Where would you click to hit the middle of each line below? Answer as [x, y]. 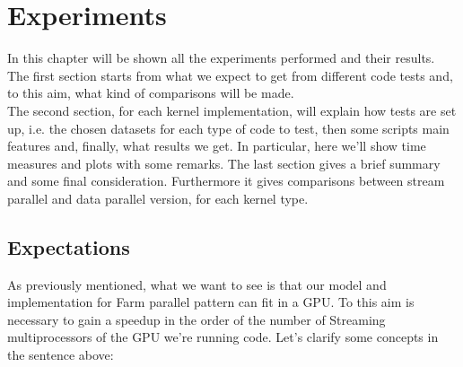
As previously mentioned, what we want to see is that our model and [197, 284]
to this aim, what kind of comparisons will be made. [151, 93]
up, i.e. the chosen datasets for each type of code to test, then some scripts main [228, 128]
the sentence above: [61, 355]
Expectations [69, 246]
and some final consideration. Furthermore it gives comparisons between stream [226, 181]
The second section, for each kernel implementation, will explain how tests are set [232, 110]
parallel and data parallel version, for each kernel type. [158, 198]
